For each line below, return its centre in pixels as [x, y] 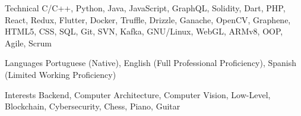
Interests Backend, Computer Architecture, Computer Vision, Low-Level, [138, 94]
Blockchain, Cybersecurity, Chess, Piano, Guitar [93, 106]
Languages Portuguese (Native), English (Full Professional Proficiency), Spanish [151, 63]
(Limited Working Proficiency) [61, 74]
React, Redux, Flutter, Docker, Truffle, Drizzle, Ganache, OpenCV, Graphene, [148, 19]
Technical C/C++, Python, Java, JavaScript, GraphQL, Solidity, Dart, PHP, [145, 8]
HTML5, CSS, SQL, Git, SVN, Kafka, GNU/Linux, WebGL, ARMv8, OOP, [144, 31]
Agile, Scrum [28, 43]
